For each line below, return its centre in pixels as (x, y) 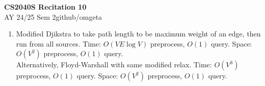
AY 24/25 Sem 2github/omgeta (53, 16)
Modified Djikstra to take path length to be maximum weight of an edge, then (138, 34)
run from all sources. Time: (59, 43)
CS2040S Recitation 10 (45, 7)
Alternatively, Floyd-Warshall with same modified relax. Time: (114, 64)
